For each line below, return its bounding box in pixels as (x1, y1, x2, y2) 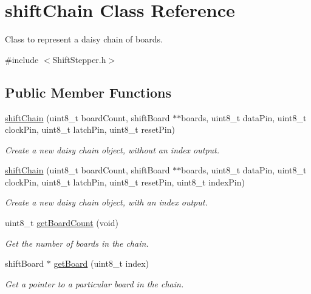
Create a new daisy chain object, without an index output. (5, 143, 220, 156)
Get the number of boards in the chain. (5, 236, 149, 249)
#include (5, 53, 39, 65)
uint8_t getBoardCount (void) (5, 216, 118, 229)
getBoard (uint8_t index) (53, 257, 149, 270)
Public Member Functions (5, 82, 171, 101)
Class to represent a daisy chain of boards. (5, 33, 163, 45)
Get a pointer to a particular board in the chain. (5, 277, 184, 290)
